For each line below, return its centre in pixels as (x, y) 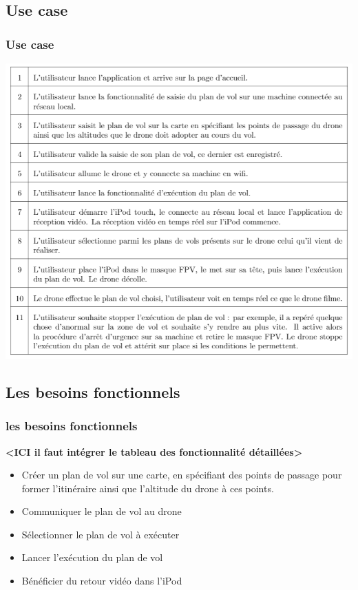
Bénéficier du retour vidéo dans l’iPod (102, 581)
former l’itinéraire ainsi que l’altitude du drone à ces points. (148, 488)
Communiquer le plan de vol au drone (102, 511)
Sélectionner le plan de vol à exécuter (101, 534)
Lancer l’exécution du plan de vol (92, 557)
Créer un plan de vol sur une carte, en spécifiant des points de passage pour (182, 475)
